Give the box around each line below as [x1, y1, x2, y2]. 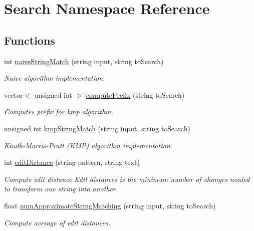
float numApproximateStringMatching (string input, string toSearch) [4, 200, 216, 210]
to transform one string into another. [4, 183, 118, 194]
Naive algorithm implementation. [4, 73, 105, 83]
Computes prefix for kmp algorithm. [4, 106, 113, 117]
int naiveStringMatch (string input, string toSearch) [4, 56, 164, 66]
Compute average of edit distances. [4, 217, 111, 227]
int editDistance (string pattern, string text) [4, 157, 140, 167]
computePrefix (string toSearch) [86, 89, 185, 100]
